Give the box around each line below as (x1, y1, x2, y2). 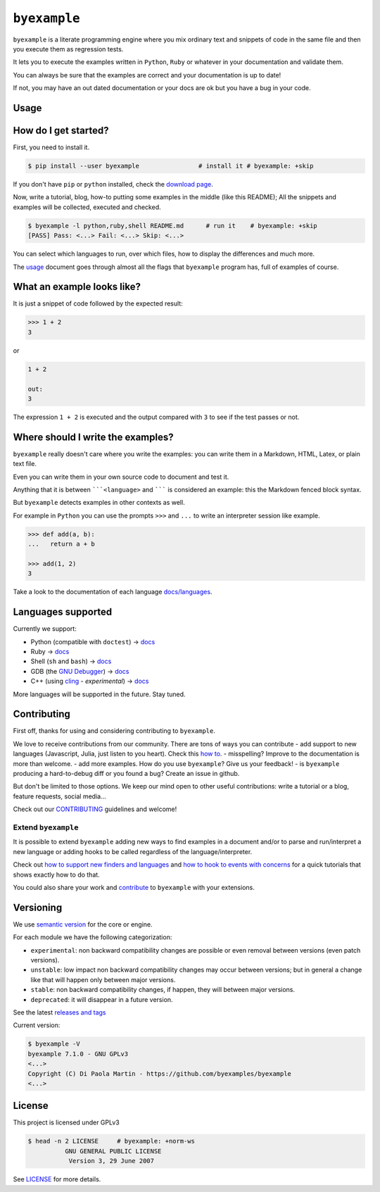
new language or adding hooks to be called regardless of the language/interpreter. (13, 847, 253, 855)
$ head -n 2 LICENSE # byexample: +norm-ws (27, 1137, 195, 1146)
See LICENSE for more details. (13, 1175, 101, 1184)
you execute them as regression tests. (13, 44, 124, 53)
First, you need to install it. (13, 143, 90, 151)
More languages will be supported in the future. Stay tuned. (13, 690, 186, 698)
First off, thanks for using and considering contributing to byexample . (13, 727, 216, 735)
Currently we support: (13, 625, 77, 633)
